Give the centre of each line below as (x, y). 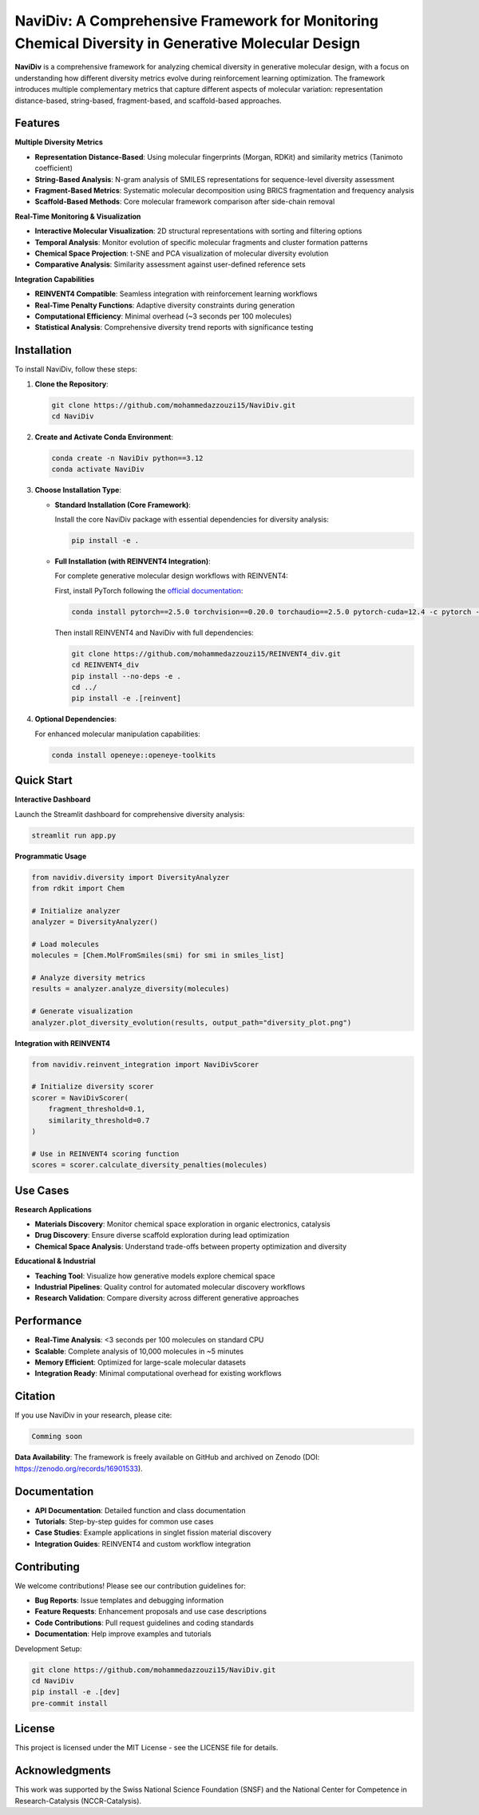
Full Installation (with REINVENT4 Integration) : (133, 561)
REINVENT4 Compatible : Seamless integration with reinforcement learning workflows (176, 294)
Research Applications (53, 1209)
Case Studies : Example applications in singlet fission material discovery (153, 1532)
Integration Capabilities (55, 279)
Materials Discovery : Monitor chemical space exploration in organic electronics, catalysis (182, 1224)
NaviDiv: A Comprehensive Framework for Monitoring (197, 21)
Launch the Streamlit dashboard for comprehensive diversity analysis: (130, 814)
